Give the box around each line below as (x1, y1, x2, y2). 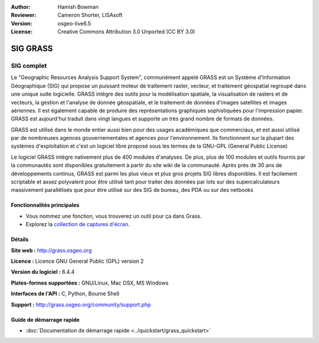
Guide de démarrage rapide (11, 316, 80, 323)
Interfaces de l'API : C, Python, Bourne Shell (11, 290, 120, 298)
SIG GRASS (11, 43, 53, 53)
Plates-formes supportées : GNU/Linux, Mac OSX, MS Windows (11, 279, 169, 286)
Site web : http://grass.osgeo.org (11, 247, 92, 254)
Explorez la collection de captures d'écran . (25, 221, 130, 228)
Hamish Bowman (57, 4, 99, 10)
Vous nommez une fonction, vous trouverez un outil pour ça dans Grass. (25, 213, 202, 220)
